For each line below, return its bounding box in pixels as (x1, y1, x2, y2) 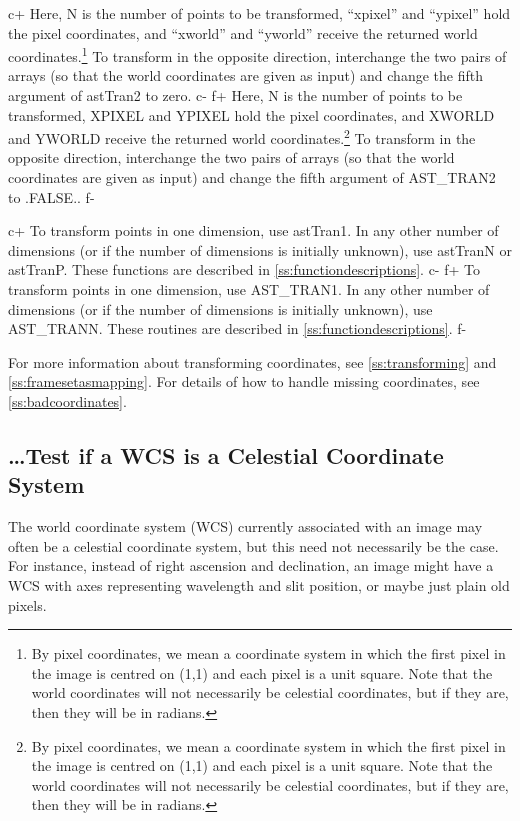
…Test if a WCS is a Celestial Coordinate (8, 439, 444, 470)
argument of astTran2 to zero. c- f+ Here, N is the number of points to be (8, 85, 463, 106)
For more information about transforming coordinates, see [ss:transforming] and (8, 351, 497, 372)
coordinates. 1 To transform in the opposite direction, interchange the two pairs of (8, 43, 507, 66)
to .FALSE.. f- (8, 186, 95, 207)
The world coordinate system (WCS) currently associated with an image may (8, 516, 483, 537)
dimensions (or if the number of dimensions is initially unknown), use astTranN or (8, 239, 512, 260)
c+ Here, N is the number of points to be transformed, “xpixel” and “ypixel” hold (8, 3, 511, 23)
